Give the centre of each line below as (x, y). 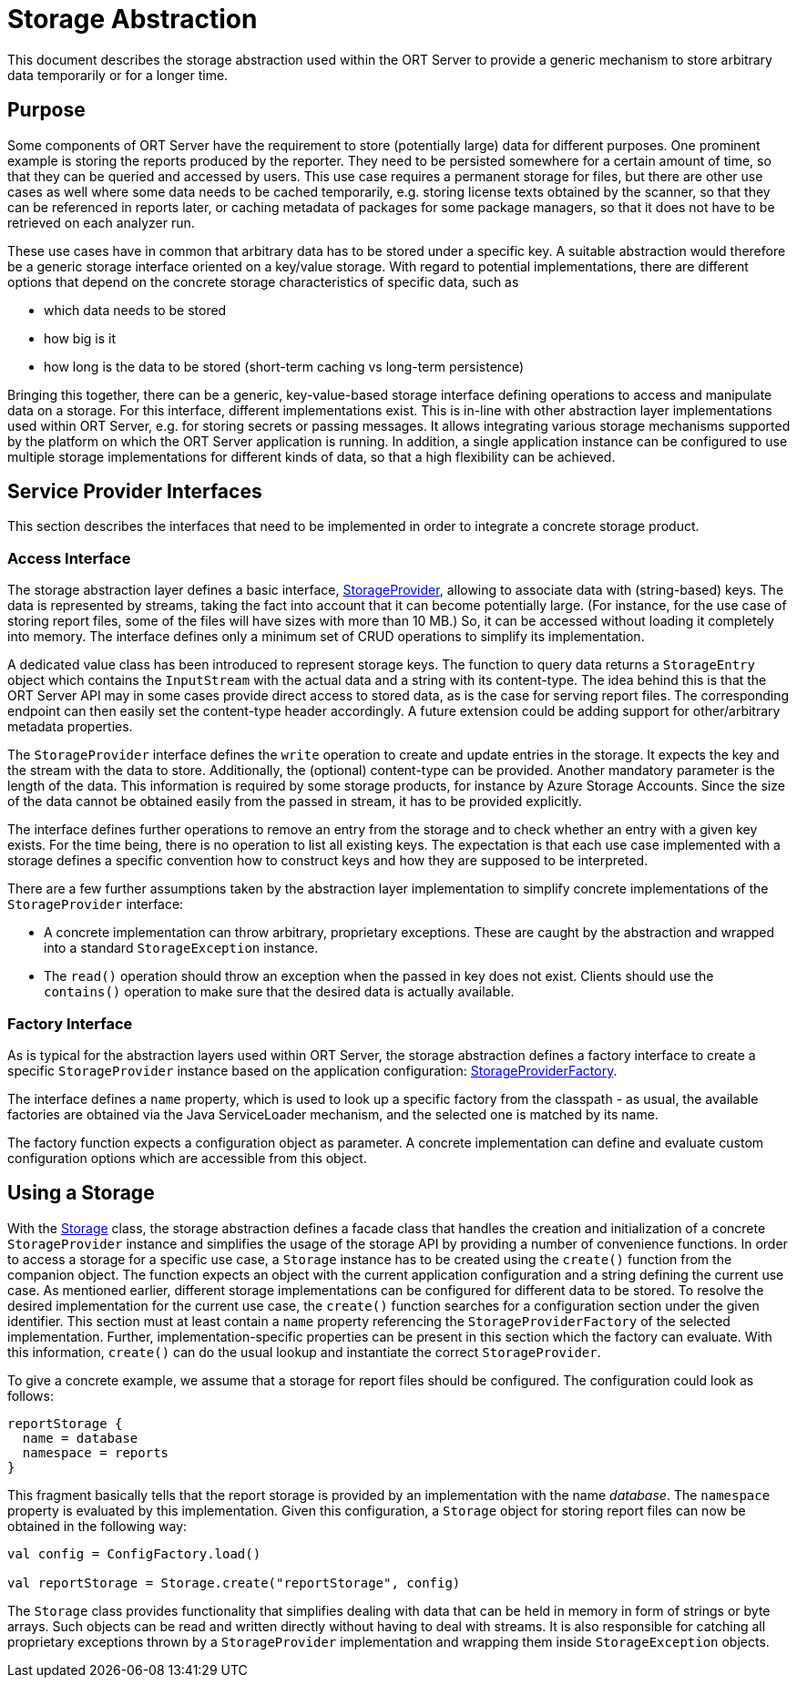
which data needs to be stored (135, 310)
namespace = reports (96, 1452)
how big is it (80, 338)
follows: (31, 1395)
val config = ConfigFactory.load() (134, 1553)
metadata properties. (70, 727)
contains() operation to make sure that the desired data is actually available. (279, 992)
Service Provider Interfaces (135, 492)
